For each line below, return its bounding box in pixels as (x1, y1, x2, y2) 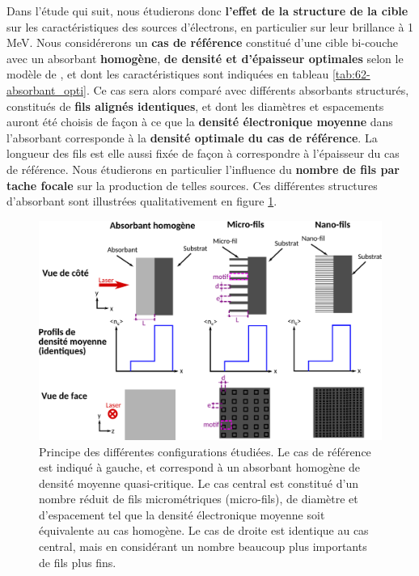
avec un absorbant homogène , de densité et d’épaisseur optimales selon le (6, 49, 404, 66)
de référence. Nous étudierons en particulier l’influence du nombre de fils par (6, 160, 400, 177)
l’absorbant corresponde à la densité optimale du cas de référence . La (6, 129, 378, 146)
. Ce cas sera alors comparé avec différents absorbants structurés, (86, 81, 409, 98)
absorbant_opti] (6, 81, 87, 98)
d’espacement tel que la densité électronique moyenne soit (39, 506, 325, 523)
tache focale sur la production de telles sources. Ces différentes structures (6, 176, 378, 193)
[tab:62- (332, 66, 370, 83)
